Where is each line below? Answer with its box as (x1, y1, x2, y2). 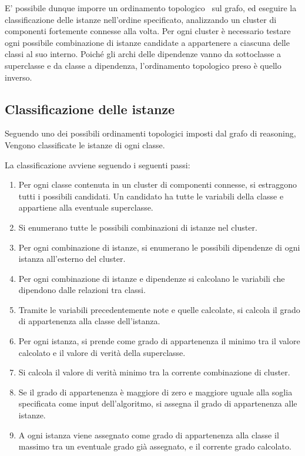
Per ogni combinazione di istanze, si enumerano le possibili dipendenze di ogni (18, 241, 300, 253)
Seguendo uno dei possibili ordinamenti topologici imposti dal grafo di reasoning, (5, 127, 296, 139)
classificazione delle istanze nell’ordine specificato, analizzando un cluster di (5, 13, 277, 25)
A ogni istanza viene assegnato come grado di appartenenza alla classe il (18, 428, 279, 441)
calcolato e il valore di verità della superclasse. (18, 346, 186, 358)
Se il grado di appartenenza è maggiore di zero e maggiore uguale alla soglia (18, 385, 293, 398)
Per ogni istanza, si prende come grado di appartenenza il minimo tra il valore (18, 335, 300, 347)
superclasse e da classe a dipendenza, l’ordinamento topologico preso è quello (5, 59, 281, 71)
